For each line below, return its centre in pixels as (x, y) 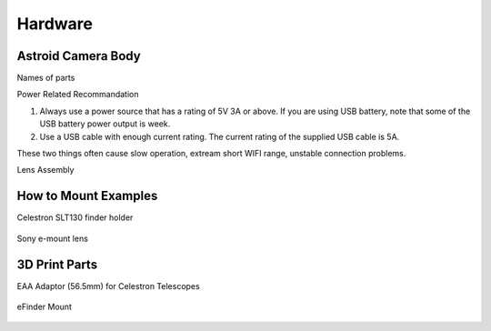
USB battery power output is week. (105, 124)
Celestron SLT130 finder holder (75, 217)
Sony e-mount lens (52, 238)
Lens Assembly (45, 170)
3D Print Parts (57, 264)
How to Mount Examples (87, 196)
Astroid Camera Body (79, 56)
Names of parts (46, 78)
